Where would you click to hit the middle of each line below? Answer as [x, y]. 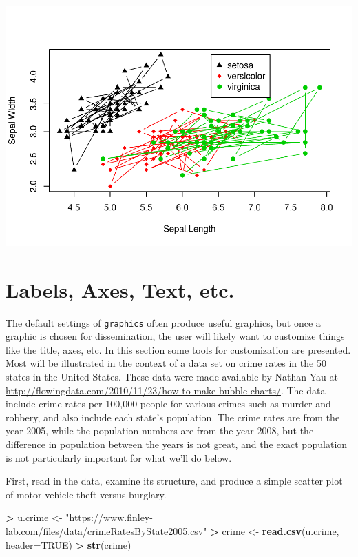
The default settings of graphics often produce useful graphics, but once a [163, 322]
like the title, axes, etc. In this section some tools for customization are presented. [178, 349]
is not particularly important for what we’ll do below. [119, 457]
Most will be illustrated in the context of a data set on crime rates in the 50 [166, 363]
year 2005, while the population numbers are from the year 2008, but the [160, 431]
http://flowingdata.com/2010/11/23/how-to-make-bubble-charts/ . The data [166, 390]
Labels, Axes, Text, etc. [120, 289]
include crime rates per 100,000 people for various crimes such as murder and [168, 404]
